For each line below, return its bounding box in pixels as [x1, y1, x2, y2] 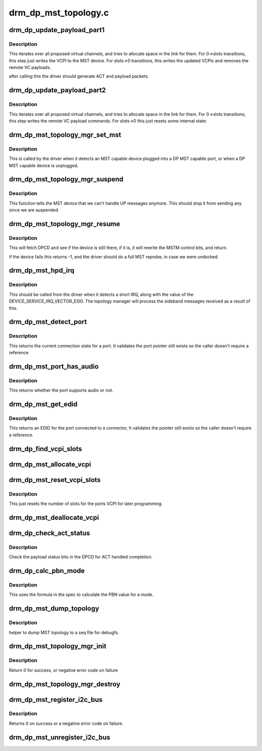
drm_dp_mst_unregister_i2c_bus [9, 733, 111, 741]
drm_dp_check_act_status [9, 529, 90, 537]
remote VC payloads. [9, 65, 51, 71]
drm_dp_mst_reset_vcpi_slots [9, 476, 101, 484]
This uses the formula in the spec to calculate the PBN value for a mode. [9, 591, 154, 598]
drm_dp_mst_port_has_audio [9, 362, 99, 371]
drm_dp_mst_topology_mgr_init [9, 642, 107, 650]
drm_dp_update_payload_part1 [9, 26, 105, 34]
